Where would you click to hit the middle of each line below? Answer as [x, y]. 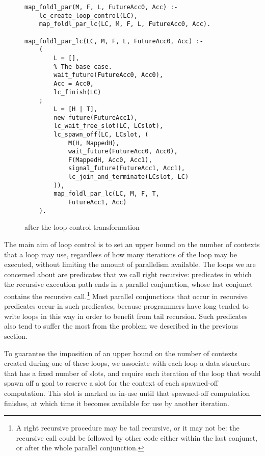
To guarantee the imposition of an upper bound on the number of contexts [121, 353]
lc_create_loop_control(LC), [88, 16]
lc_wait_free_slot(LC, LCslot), [109, 126]
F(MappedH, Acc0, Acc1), [110, 160]
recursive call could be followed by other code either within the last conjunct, [137, 437]
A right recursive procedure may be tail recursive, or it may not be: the [128, 428]
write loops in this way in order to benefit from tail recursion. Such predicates [126, 316]
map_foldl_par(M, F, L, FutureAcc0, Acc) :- [101, 7]
